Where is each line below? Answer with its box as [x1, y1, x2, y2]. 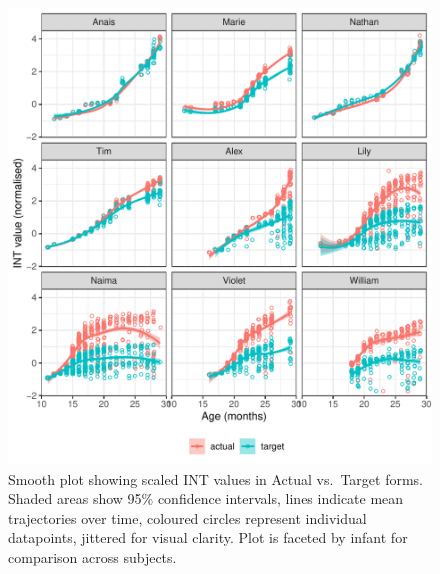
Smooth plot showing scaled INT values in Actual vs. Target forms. [8, 468, 424, 489]
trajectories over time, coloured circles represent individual [8, 507, 367, 528]
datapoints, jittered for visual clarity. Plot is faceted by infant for [8, 527, 408, 548]
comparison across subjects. [8, 546, 177, 567]
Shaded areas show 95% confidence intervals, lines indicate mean [8, 488, 404, 509]
